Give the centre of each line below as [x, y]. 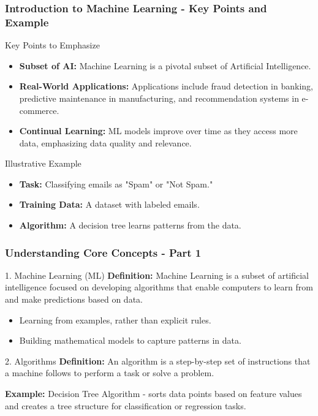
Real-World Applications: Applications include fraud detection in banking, [166, 86]
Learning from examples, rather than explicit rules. [115, 320]
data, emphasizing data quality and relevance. [105, 142]
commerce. [39, 110]
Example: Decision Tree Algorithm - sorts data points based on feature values [153, 394]
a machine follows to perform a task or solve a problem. [110, 373]
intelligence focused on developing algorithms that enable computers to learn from [159, 287]
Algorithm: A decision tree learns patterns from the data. [130, 225]
